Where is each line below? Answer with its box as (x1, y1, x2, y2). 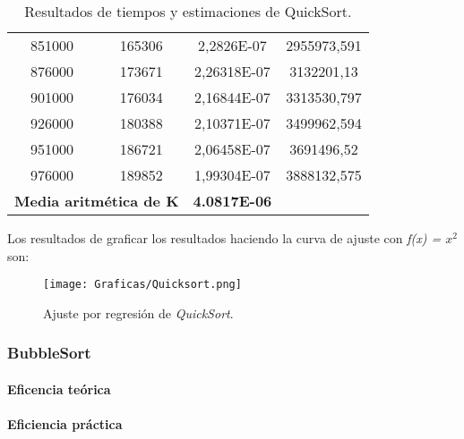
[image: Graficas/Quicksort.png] (43, 278, 242, 291)
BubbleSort (7, 342, 91, 364)
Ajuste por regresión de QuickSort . (43, 303, 234, 322)
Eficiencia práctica (7, 415, 123, 434)
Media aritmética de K (14, 190, 179, 211)
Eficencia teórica (7, 379, 111, 398)
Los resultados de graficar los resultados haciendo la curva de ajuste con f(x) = (7, 229, 442, 247)
